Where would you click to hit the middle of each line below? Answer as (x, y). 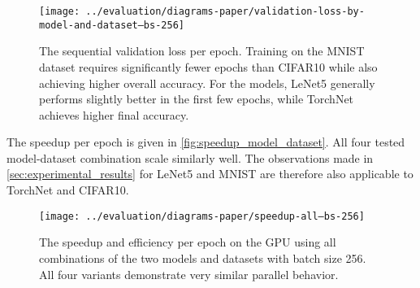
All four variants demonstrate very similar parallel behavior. (189, 274)
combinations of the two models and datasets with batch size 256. (203, 257)
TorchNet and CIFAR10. (68, 190)
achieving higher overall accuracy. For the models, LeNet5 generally (207, 83)
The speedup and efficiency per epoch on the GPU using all (188, 242)
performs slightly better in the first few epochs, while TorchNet (197, 99)
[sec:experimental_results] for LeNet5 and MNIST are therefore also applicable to (210, 174)
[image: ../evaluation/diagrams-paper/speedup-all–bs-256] (202, 216)
